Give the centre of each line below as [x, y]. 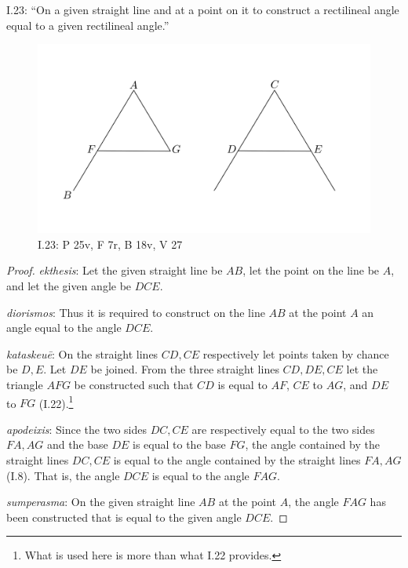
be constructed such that [134, 384]
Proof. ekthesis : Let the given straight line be [115, 270]
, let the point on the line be [311, 270]
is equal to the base [179, 444]
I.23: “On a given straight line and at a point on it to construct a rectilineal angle [203, 9]
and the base [77, 444]
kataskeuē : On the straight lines [82, 353]
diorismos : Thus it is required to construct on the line [136, 312]
